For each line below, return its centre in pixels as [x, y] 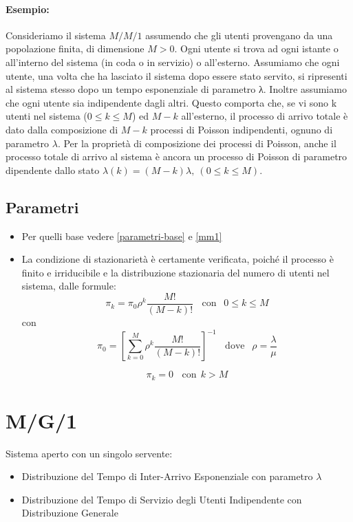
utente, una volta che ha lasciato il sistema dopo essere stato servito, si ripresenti [176, 75]
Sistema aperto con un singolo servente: [89, 453]
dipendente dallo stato [53, 170]
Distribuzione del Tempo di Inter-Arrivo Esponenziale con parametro [167, 476]
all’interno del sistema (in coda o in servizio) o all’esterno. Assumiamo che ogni [173, 62]
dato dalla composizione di [62, 129]
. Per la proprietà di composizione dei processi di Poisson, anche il [197, 143]
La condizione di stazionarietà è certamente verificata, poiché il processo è [178, 259]
